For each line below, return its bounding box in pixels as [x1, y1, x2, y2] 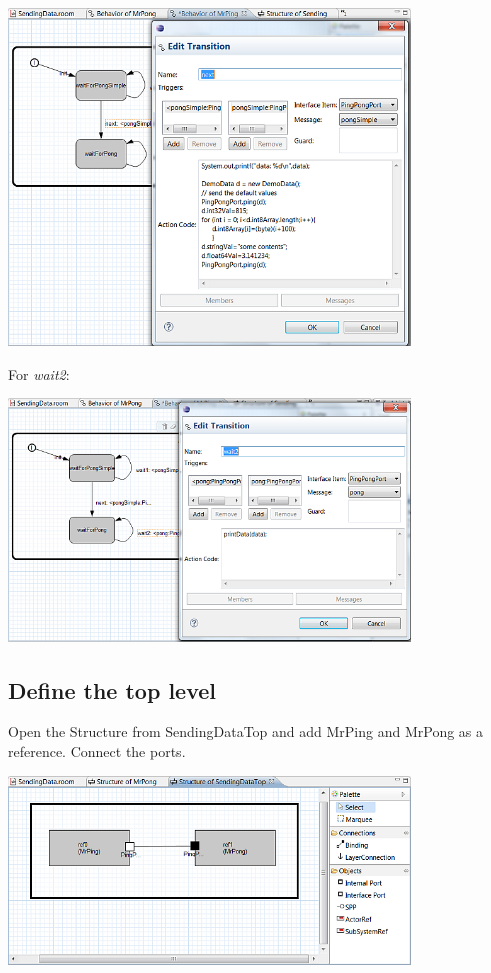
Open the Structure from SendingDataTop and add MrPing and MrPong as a [8, 721, 484, 742]
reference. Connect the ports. [8, 741, 186, 762]
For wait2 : [8, 363, 70, 384]
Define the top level [8, 674, 216, 705]
